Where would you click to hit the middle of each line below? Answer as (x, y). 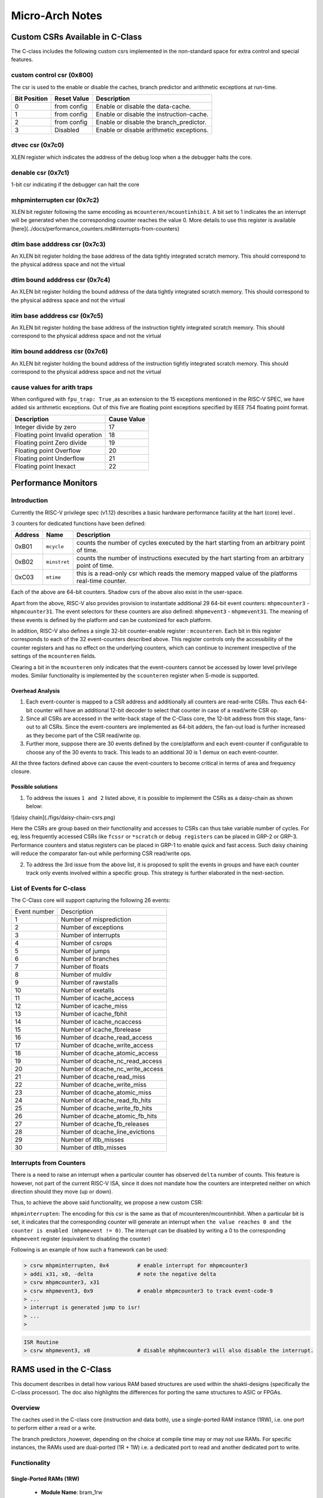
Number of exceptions (92, 928)
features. (22, 59)
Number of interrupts (91, 935)
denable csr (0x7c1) (40, 173)
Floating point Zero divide (51, 442)
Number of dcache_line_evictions (108, 1132)
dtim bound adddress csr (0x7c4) (61, 280)
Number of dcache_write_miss (103, 1085)
